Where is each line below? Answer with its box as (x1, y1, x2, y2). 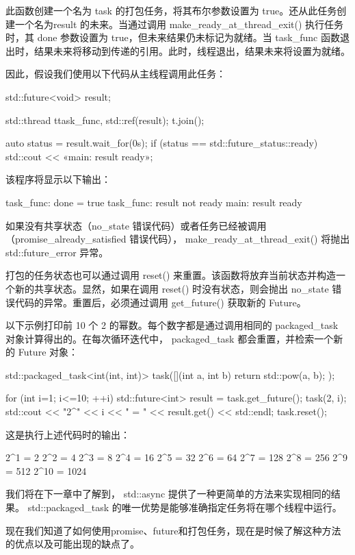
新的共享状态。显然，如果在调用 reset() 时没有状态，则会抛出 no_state (14, 281, 329, 295)
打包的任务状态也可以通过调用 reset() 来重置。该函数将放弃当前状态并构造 (5, 268, 337, 282)
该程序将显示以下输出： (5, 172, 111, 186)
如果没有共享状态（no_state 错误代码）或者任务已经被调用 (5, 218, 267, 232)
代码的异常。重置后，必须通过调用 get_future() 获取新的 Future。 (14, 295, 306, 309)
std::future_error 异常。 (5, 245, 109, 259)
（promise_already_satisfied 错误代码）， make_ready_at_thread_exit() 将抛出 (5, 232, 350, 246)
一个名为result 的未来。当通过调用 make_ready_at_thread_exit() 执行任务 (14, 16, 344, 31)
